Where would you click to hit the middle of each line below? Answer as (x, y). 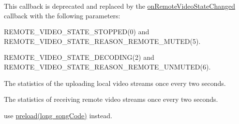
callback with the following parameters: (62, 15)
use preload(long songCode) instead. (58, 115)
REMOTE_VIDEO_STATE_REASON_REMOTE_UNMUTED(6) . (107, 66)
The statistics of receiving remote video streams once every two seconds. (111, 99)
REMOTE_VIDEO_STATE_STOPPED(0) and (77, 32)
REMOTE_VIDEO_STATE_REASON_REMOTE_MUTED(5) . (102, 41)
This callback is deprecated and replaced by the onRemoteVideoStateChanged (119, 6)
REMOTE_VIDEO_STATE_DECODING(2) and (79, 57)
